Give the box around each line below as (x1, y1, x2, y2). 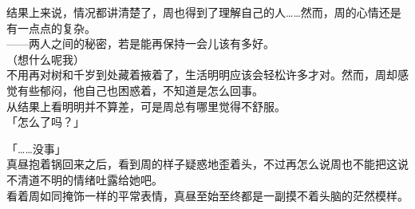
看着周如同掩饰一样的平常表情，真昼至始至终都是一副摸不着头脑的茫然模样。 (6, 187, 409, 203)
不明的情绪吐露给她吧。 (39, 171, 163, 187)
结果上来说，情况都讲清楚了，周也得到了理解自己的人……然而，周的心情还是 (6, 4, 401, 20)
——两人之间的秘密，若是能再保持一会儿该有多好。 (6, 35, 275, 52)
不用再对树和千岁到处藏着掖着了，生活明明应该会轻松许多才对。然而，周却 (6, 66, 397, 83)
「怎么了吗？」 (6, 113, 85, 130)
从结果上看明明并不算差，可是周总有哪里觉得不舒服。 (6, 97, 286, 114)
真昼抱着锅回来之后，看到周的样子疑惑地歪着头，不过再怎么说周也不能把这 (6, 156, 397, 172)
